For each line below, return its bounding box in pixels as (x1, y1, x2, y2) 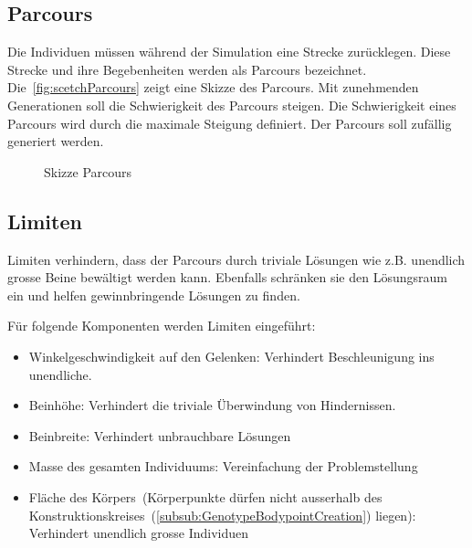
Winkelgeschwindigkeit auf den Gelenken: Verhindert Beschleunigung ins (28, 346, 435, 365)
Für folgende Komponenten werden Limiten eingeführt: (7, 316, 316, 335)
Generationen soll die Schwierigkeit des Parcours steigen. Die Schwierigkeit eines (7, 95, 456, 114)
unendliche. (28, 364, 92, 384)
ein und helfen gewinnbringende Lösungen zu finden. (7, 285, 300, 304)
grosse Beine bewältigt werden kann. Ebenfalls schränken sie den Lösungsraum (7, 268, 447, 287)
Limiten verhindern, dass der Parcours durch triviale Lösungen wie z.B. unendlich (7, 249, 466, 269)
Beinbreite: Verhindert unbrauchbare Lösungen (28, 426, 291, 445)
